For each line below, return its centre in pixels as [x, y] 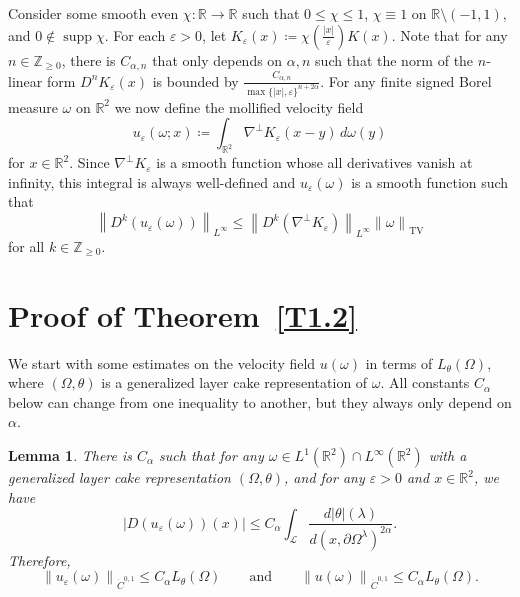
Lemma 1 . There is [70, 455]
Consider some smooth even [93, 13]
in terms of [399, 362]
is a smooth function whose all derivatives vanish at [314, 162]
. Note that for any [449, 34]
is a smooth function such [430, 181]
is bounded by [195, 80]
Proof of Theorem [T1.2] [183, 314]
